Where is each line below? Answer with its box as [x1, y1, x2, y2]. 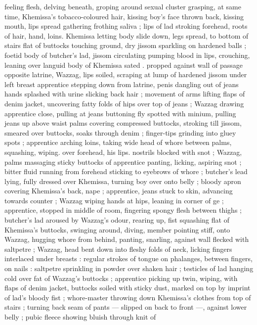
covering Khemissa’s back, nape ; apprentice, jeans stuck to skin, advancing [4, 186, 233, 196]
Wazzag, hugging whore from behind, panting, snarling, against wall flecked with [4, 234, 249, 244]
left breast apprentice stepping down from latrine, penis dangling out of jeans [4, 79, 239, 89]
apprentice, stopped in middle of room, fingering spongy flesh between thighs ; [4, 205, 242, 215]
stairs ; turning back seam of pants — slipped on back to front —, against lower [4, 302, 247, 312]
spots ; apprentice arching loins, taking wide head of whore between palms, [4, 137, 232, 147]
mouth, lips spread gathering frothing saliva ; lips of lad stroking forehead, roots [4, 21, 248, 31]
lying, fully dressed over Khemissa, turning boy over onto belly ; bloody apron [4, 176, 241, 186]
